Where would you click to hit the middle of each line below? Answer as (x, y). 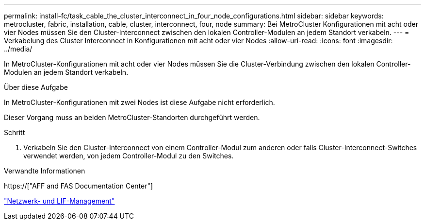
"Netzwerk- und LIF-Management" (59, 201)
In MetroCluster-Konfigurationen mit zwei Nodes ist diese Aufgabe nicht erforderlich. (139, 102)
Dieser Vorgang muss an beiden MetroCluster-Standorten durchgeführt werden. (132, 117)
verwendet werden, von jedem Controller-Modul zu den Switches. (129, 156)
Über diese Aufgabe (36, 87)
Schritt (15, 132)
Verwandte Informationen (45, 171)
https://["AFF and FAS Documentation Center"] (79, 186)
